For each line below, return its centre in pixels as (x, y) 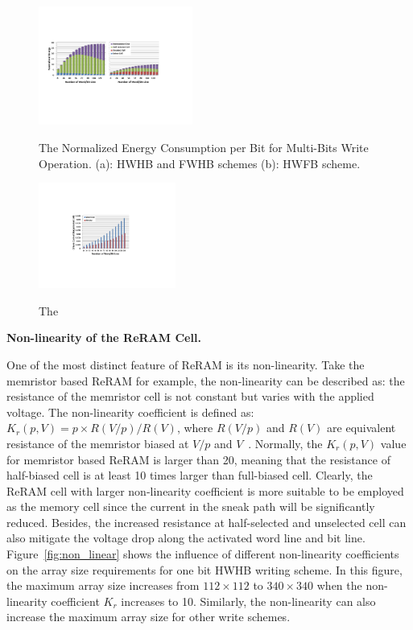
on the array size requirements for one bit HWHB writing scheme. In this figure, (204, 569)
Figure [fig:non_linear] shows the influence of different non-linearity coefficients (203, 554)
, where (195, 428)
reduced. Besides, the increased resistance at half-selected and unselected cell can (206, 522)
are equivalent (361, 428)
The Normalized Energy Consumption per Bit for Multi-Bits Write (204, 147)
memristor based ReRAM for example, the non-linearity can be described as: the (206, 380)
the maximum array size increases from (103, 585)
